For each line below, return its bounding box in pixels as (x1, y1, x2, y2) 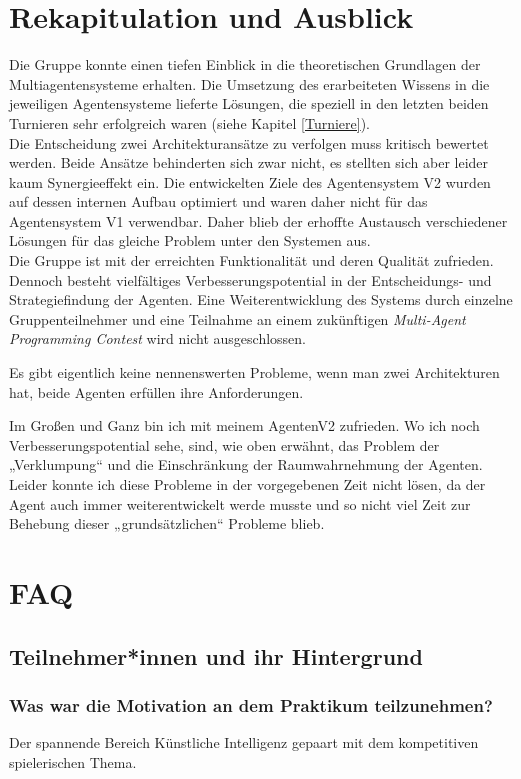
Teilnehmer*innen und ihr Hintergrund (9, 640, 423, 671)
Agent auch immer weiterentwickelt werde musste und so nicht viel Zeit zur (9, 493, 471, 514)
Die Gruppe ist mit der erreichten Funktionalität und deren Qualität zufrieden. (9, 250, 494, 271)
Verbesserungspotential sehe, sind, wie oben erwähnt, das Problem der (9, 434, 440, 455)
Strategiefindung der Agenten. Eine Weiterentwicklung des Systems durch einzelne (9, 289, 513, 310)
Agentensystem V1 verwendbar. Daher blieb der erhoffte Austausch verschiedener (9, 210, 508, 231)
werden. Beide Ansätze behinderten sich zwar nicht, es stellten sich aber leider (9, 152, 489, 173)
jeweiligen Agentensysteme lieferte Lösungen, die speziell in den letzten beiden (9, 93, 489, 114)
